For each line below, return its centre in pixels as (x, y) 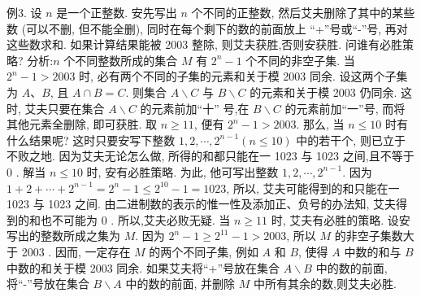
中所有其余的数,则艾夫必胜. (325, 284)
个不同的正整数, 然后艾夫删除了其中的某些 (303, 12)
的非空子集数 (369, 236)
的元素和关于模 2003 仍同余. (323, 92)
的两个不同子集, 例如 (204, 251)
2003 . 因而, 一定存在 (76, 251)
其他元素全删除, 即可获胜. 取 (82, 124)
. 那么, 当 (320, 124)
